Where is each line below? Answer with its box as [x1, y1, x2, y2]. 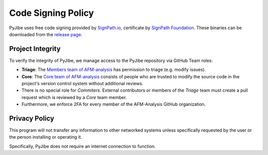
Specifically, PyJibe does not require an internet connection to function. [9, 143, 156, 149]
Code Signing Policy [9, 7, 94, 18]
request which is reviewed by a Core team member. [21, 94, 127, 100]
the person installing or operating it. [9, 134, 82, 140]
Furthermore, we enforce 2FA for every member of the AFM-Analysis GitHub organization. [21, 102, 206, 107]
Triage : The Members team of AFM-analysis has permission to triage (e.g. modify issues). [21, 67, 206, 73]
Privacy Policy [9, 114, 55, 122]
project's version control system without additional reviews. [21, 81, 143, 87]
